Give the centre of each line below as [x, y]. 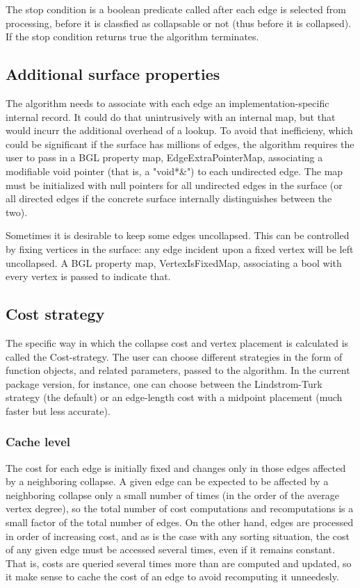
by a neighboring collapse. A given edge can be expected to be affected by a [167, 481]
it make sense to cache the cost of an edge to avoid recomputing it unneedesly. [172, 577]
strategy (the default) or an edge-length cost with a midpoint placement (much [174, 397]
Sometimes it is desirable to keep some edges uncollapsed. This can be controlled [178, 235]
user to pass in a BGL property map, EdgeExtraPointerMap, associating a [164, 157]
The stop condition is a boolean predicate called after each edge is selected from [176, 9]
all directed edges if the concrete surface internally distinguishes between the [169, 198]
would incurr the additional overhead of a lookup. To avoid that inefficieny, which [179, 130]
